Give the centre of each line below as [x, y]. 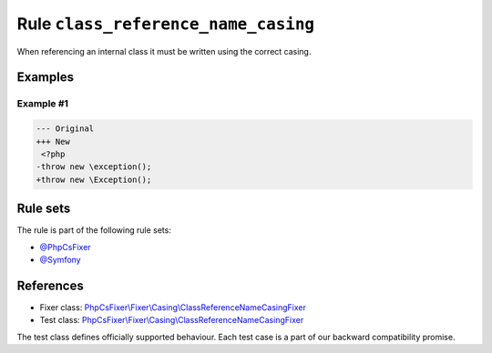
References [50, 285]
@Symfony [60, 259]
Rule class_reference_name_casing [165, 24]
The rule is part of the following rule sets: [94, 230]
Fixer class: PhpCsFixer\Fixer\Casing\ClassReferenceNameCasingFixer [173, 307]
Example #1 [42, 104]
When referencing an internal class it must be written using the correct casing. [164, 51]
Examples [46, 77]
